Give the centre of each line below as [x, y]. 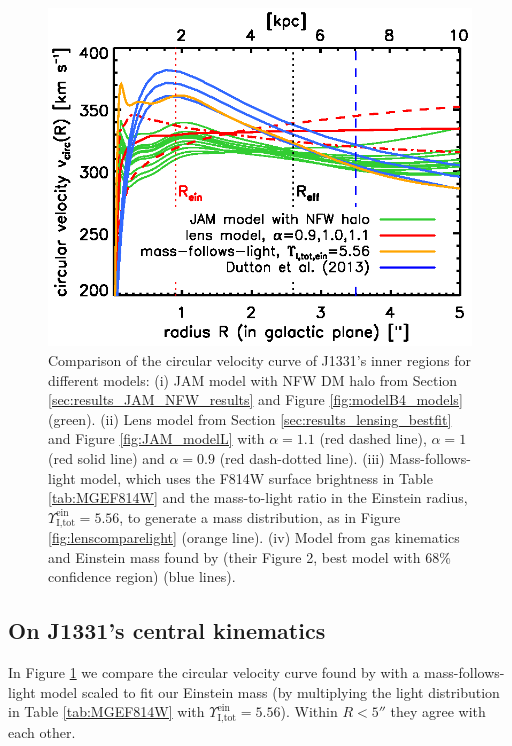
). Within [309, 711]
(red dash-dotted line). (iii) [302, 458]
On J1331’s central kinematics [167, 630]
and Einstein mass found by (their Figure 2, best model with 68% [249, 556]
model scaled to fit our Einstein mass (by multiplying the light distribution [270, 691]
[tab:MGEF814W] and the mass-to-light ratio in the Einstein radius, [258, 497]
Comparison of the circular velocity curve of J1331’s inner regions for [260, 360]
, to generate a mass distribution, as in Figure [260, 516]
